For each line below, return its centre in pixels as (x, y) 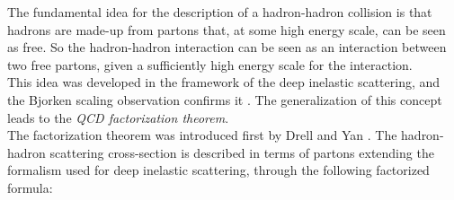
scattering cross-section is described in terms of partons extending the (242, 152)
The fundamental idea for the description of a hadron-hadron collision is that (220, 12)
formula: (30, 187)
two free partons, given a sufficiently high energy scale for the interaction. (210, 64)
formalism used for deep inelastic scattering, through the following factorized (218, 170)
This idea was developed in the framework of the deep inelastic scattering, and (224, 82)
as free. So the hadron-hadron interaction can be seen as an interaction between (227, 47)
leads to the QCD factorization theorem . (118, 117)
